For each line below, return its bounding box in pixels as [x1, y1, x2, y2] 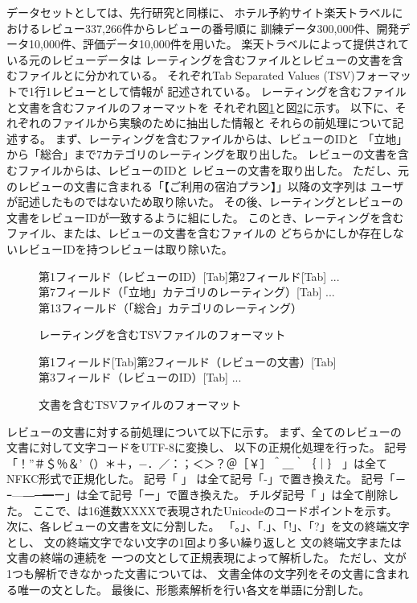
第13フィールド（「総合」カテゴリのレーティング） [39, 299, 302, 316]
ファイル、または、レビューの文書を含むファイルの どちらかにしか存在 [6, 225, 382, 242]
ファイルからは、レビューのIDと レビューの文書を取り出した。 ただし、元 [17, 161, 410, 178]
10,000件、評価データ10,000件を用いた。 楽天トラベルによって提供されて [28, 35, 409, 52]
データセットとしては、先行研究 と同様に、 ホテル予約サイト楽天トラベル [6, 4, 392, 20]
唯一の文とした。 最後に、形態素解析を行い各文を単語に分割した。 [17, 580, 370, 597]
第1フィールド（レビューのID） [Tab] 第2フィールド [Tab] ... [39, 267, 340, 284]
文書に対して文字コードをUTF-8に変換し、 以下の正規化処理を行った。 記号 [6, 439, 407, 456]
